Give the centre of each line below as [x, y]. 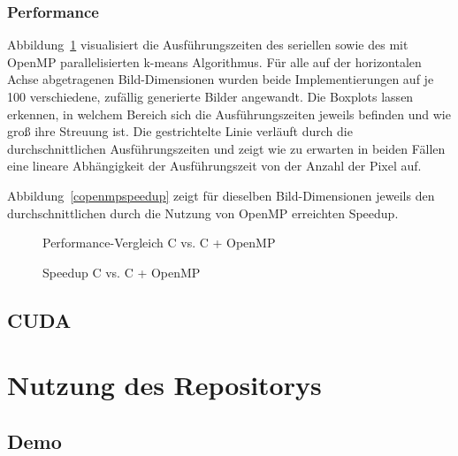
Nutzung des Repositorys [164, 385]
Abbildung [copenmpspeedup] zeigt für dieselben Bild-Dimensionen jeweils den [221, 195]
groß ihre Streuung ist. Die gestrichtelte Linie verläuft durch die [180, 131]
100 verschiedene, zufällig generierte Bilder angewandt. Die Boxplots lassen [210, 96]
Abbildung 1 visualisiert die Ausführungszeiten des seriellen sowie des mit [208, 45]
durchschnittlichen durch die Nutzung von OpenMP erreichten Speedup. [203, 213]
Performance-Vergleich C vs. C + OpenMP [159, 243]
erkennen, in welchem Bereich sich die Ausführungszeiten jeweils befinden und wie [229, 114]
